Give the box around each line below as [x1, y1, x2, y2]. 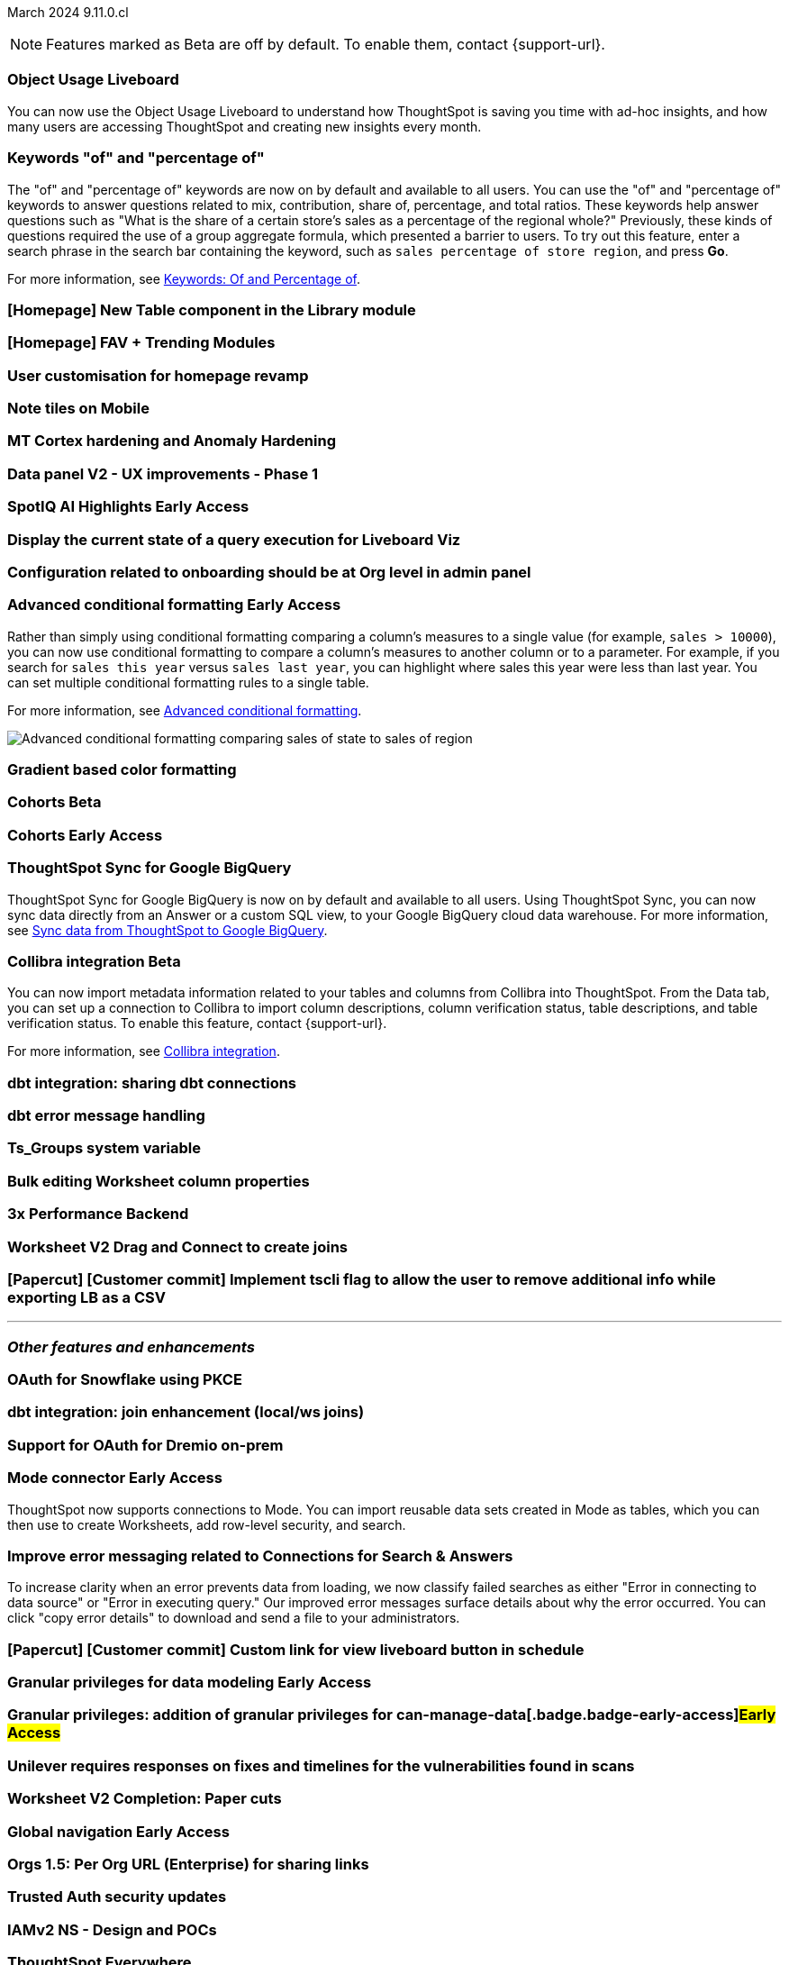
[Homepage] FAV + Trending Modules [7, 333, 276, 352]
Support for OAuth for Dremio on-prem [7, 1435, 284, 1454]
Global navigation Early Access [7, 1822, 230, 1841]
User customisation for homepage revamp [7, 366, 309, 385]
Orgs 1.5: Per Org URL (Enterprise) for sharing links [7, 1854, 369, 1873]
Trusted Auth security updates [7, 1888, 227, 1906]
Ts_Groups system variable [7, 1139, 201, 1158]
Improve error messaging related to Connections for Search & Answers [7, 1546, 513, 1565]
